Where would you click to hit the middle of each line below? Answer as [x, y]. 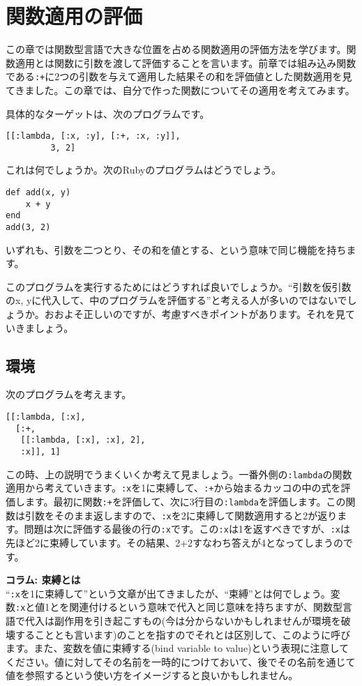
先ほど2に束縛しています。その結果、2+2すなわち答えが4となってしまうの [174, 542]
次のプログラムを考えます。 [69, 394]
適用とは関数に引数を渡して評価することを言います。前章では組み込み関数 [186, 62]
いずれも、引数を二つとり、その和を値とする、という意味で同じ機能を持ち [176, 249]
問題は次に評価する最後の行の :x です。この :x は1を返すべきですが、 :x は [187, 529]
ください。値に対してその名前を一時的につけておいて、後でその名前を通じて [181, 661]
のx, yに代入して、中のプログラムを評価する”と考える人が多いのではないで [176, 300]
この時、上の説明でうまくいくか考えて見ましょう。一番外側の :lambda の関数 [179, 474]
